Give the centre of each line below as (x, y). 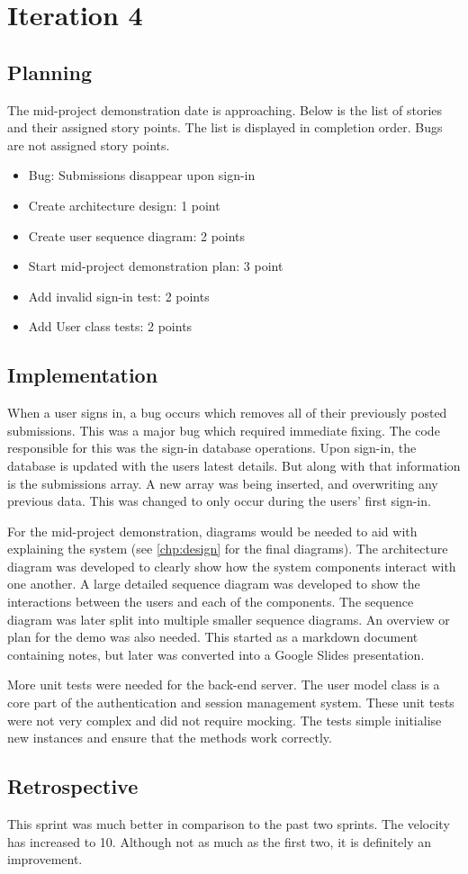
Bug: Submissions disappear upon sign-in (142, 175)
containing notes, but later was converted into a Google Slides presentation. (216, 654)
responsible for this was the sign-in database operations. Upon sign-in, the (212, 448)
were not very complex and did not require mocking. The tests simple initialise (225, 720)
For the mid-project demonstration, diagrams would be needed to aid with (212, 531)
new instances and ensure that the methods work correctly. (170, 738)
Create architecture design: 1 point (124, 205)
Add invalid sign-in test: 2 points (119, 296)
